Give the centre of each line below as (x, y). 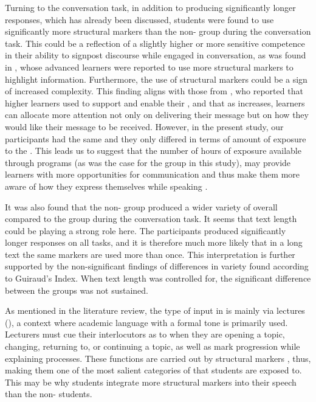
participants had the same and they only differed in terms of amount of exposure (156, 138)
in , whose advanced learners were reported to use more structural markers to (149, 67)
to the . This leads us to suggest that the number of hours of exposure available (153, 151)
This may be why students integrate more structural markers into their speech (151, 382)
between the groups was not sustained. (77, 290)
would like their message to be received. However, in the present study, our (144, 126)
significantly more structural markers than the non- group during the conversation (158, 31)
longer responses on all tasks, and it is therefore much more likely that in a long (154, 242)
